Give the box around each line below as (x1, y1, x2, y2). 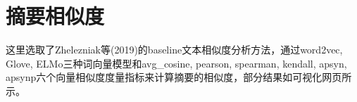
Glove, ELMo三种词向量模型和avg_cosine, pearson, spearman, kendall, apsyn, (6, 56, 347, 70)
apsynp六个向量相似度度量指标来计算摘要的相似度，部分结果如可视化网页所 (6, 70, 352, 84)
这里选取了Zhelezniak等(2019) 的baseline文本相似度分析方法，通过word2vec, (6, 42, 343, 57)
